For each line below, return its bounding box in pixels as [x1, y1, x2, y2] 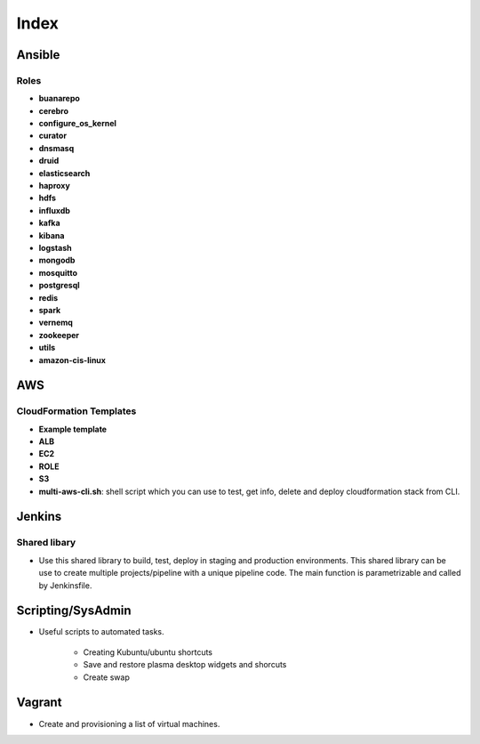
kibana [38, 230, 65, 240]
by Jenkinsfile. [38, 579, 92, 591]
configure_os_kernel [38, 118, 117, 129]
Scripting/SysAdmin [16, 603, 132, 619]
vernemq [38, 317, 73, 328]
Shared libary [16, 537, 76, 549]
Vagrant [16, 695, 62, 710]
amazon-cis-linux [38, 354, 107, 365]
